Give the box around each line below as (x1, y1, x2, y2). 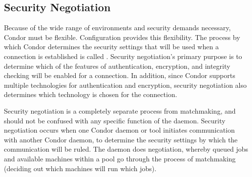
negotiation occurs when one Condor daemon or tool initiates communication (4, 125, 235, 135)
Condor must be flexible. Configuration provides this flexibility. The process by (4, 32, 240, 42)
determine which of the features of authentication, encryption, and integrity (4, 60, 231, 71)
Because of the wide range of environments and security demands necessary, (4, 22, 231, 33)
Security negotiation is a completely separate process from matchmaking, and (4, 105, 236, 116)
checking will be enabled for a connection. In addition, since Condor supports (4, 70, 235, 80)
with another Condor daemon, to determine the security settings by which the (4, 134, 238, 144)
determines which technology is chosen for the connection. (4, 89, 177, 99)
